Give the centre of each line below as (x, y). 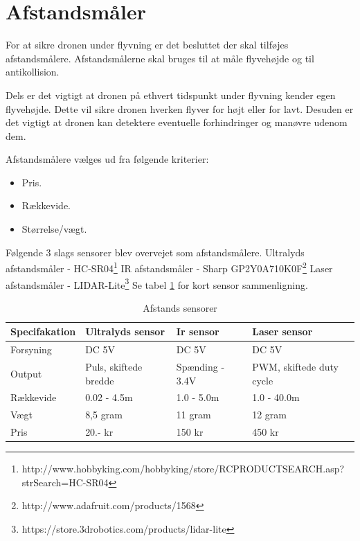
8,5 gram (104, 415)
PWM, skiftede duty (295, 367)
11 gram (193, 415)
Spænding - (200, 367)
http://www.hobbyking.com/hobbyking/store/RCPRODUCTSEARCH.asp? (183, 469)
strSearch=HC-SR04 (65, 482)
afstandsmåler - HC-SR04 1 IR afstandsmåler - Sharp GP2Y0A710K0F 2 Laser (169, 267)
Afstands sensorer (180, 307)
